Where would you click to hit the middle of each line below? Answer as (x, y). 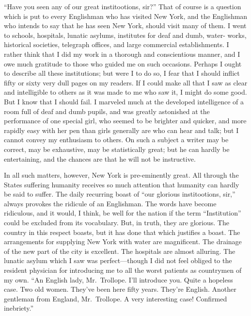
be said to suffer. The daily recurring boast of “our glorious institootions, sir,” (120, 194)
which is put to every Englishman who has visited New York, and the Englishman (126, 16)
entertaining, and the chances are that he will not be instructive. (100, 158)
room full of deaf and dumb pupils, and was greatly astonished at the (107, 111)
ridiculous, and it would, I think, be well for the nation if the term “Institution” (123, 213)
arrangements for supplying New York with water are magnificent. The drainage (123, 241)
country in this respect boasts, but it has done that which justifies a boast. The (122, 232)
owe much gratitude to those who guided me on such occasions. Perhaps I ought (123, 63)
